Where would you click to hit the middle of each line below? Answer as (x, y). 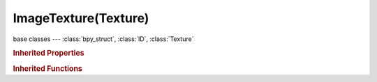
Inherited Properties (49, 54)
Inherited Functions (48, 68)
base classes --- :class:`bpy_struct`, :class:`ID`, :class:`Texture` (103, 39)
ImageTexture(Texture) (81, 18)
